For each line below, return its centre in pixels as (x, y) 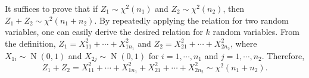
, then (234, 8)
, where (244, 43)
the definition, (30, 43)
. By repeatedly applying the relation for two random (191, 20)
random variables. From (256, 32)
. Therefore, (283, 55)
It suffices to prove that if (51, 8)
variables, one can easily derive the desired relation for (104, 32)
